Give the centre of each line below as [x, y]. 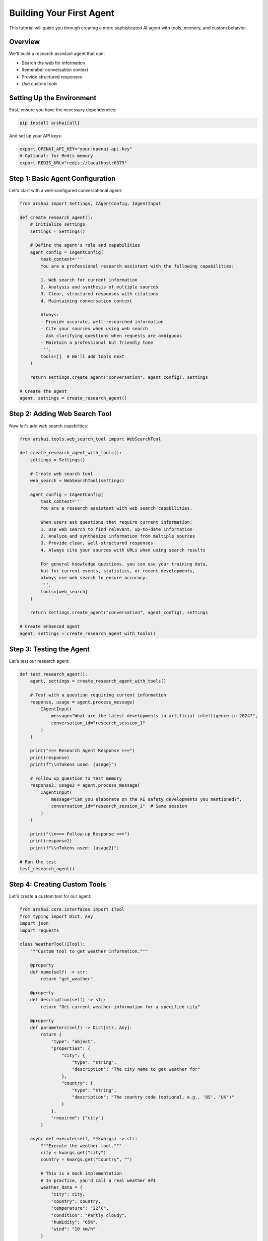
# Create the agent [43, 391]
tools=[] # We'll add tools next [82, 356]
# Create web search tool [62, 474]
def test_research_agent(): [54, 674]
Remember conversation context [55, 70]
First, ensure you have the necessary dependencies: [63, 110]
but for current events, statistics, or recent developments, [118, 571]
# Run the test [38, 862]
